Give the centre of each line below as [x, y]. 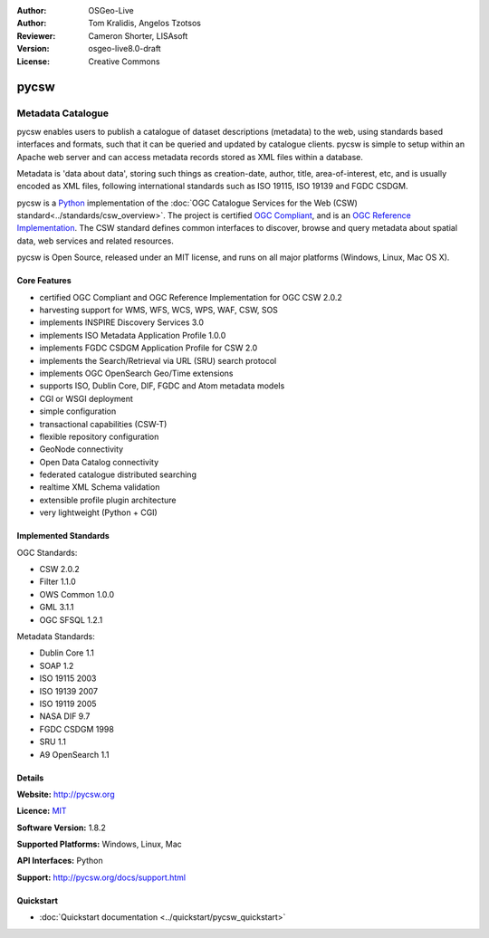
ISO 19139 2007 [69, 691]
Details [30, 778]
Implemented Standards [63, 536]
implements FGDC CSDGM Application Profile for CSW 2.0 [149, 348]
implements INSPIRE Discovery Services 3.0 [121, 322]
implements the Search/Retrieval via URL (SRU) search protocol [158, 360]
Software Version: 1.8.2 [61, 828]
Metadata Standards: [56, 636]
